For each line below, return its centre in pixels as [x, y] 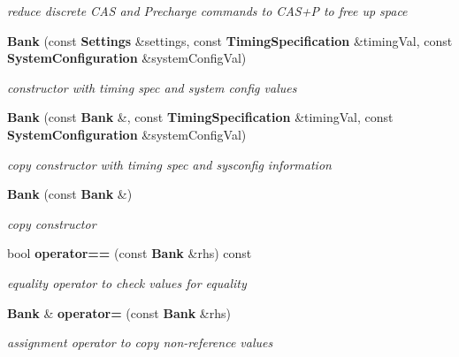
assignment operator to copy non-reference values [140, 342]
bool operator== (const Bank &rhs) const [130, 253]
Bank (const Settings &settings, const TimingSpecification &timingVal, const [230, 40]
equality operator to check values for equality [127, 282]
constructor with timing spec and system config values [152, 87]
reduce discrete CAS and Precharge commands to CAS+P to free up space [207, 11]
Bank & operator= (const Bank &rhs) [119, 312]
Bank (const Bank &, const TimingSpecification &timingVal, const [200, 117]
